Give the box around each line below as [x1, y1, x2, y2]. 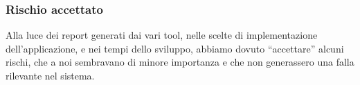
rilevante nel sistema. [6, 68, 95, 82]
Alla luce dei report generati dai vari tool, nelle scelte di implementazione [6, 28, 318, 42]
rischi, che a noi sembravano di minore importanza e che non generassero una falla [6, 55, 354, 69]
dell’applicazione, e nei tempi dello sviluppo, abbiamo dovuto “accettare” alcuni [6, 41, 344, 55]
